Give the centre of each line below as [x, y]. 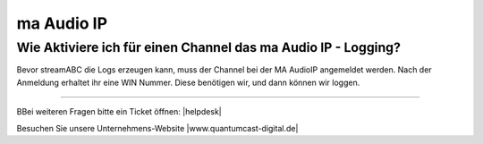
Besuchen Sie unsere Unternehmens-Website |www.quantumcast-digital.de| [157, 128]
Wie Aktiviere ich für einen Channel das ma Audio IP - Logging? [209, 47]
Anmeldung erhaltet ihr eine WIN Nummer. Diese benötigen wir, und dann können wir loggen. [188, 82]
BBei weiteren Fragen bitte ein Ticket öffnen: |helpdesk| [119, 112]
